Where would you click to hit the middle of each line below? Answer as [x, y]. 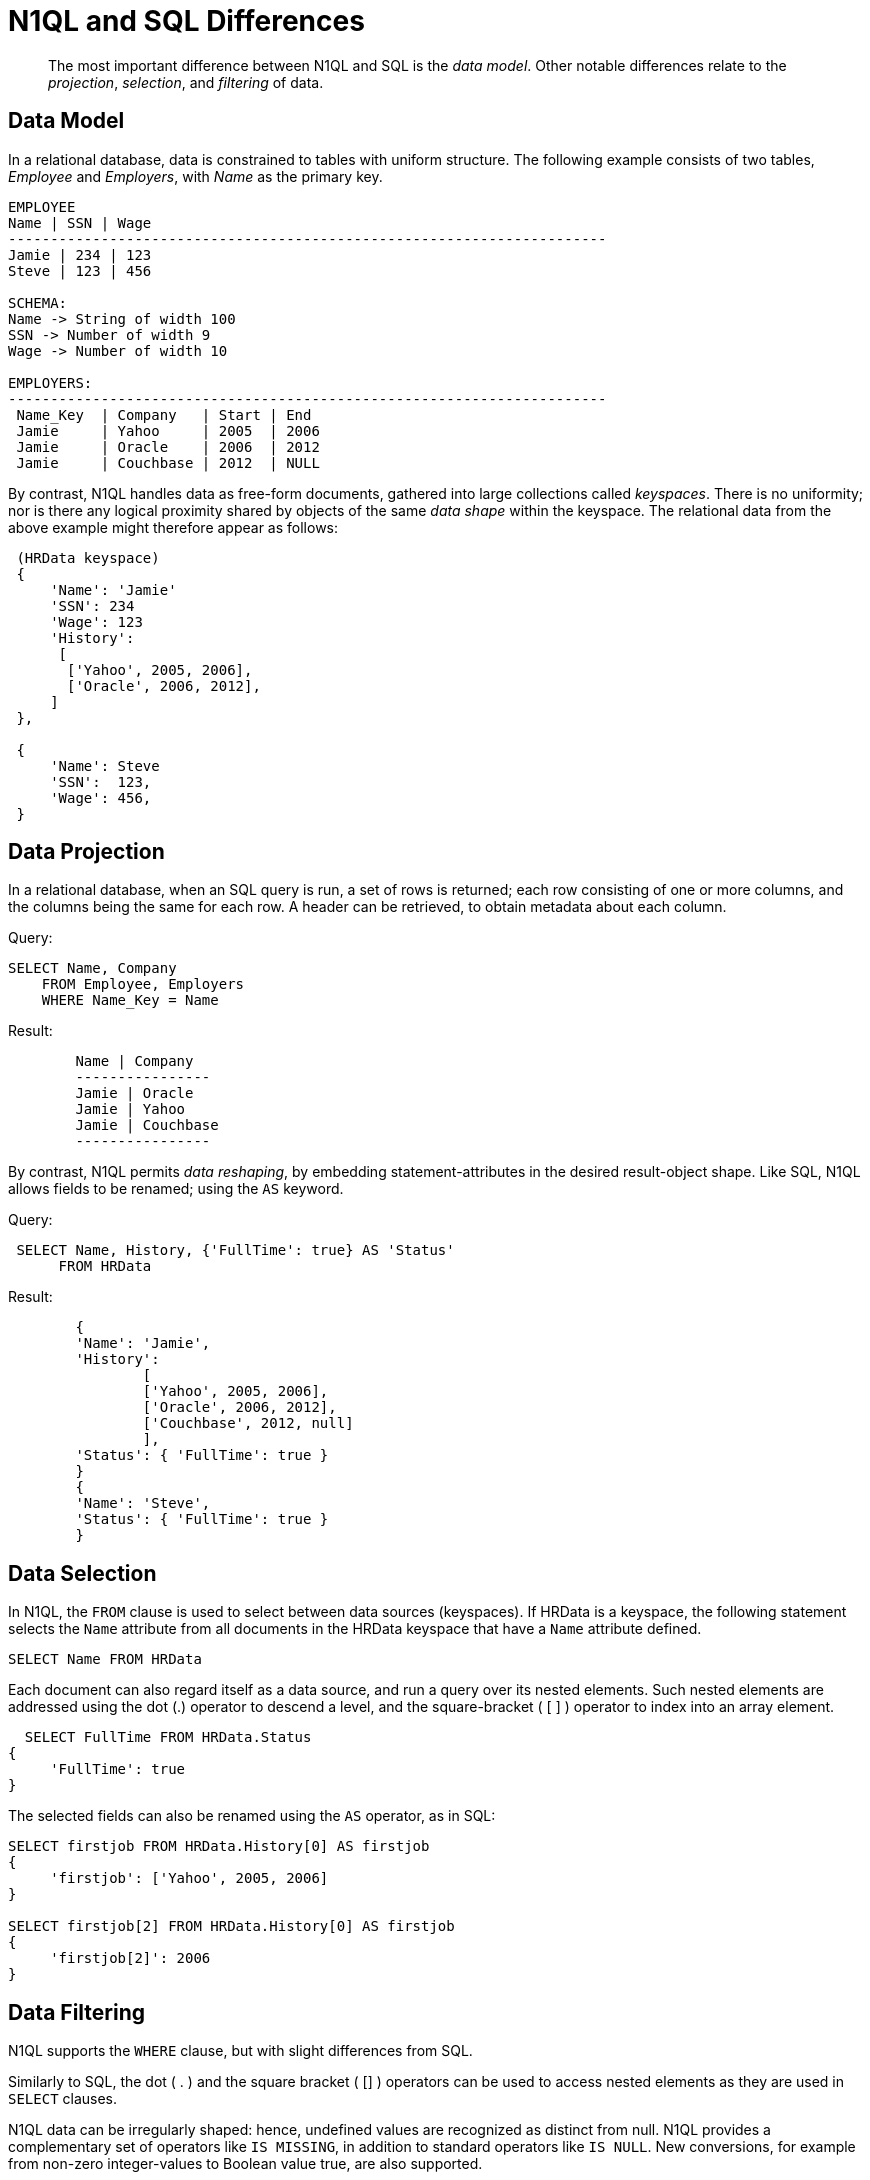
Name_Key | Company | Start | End [164, 414]
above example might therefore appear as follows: [173, 527]
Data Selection [82, 1573]
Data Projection [86, 852]
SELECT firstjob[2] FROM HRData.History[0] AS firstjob [231, 1926]
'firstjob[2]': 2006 [130, 1958]
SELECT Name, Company [92, 968]
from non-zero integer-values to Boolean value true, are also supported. [245, 2164]
